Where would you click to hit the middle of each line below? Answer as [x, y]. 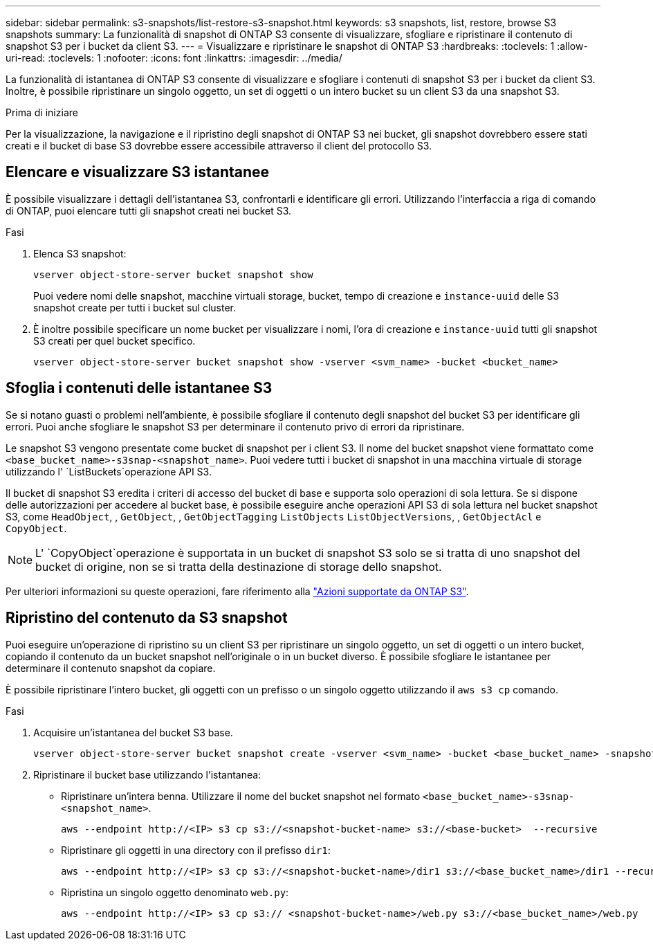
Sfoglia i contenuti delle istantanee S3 [139, 388]
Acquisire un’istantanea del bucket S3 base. [133, 732]
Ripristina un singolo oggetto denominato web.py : [175, 892]
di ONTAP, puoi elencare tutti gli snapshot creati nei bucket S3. [149, 210]
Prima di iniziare [42, 112]
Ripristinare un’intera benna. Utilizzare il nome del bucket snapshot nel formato [241, 796]
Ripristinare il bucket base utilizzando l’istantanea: [147, 774]
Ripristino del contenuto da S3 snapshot [147, 618]
